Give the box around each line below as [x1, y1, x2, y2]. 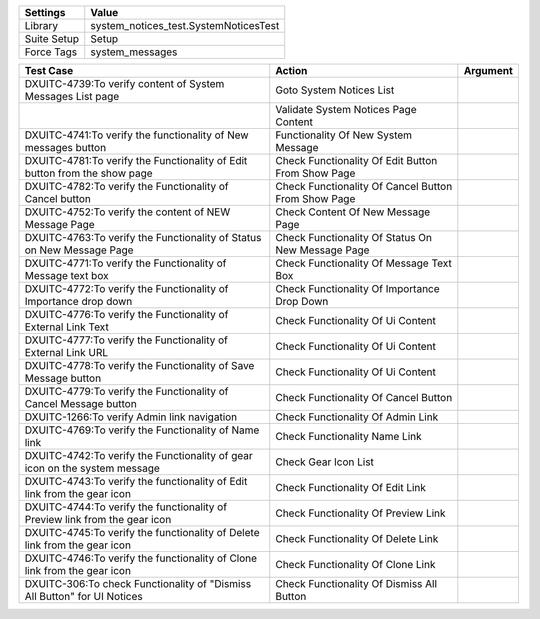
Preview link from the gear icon [24, 513, 172, 526]
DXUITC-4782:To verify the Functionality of [24, 180, 229, 193]
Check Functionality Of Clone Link [275, 558, 436, 571]
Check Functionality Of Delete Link [275, 532, 439, 545]
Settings [24, 6, 66, 19]
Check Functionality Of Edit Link [275, 481, 427, 494]
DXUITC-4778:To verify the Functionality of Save [24, 359, 255, 372]
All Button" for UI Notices [24, 590, 144, 603]
